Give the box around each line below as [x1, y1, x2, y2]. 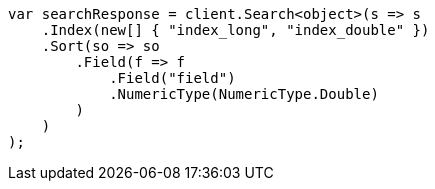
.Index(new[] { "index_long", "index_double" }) [41, 22, 430, 38]
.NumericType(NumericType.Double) [109, 86, 379, 102]
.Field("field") [109, 70, 236, 86]
